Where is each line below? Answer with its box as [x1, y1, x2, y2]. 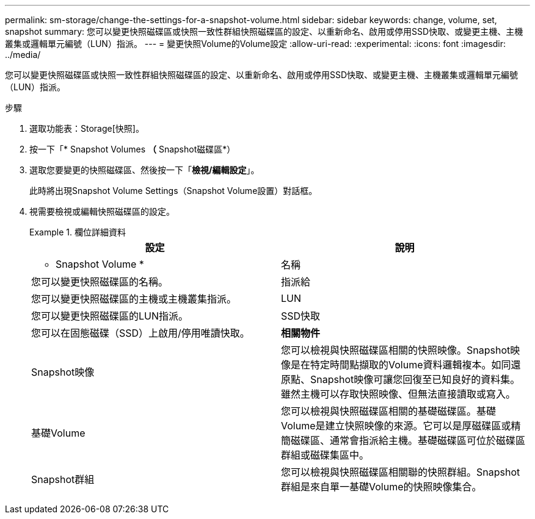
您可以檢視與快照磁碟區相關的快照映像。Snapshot [281, 344, 511, 356]
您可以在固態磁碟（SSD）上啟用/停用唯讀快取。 [31, 327, 250, 339]
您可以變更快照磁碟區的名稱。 [31, 276, 169, 288]
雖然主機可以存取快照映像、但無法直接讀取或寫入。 [281, 388, 516, 400]
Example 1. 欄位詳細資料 [29, 227, 126, 237]
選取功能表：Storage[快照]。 [29, 123, 144, 134]
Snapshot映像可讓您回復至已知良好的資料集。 [310, 373, 520, 385]
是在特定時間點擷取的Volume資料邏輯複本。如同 [291, 359, 511, 371]
